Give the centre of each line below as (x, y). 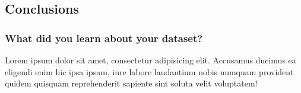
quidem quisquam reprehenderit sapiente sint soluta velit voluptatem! (131, 83)
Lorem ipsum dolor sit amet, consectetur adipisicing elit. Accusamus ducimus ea (150, 60)
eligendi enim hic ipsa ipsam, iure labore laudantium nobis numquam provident (149, 71)
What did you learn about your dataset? (104, 38)
